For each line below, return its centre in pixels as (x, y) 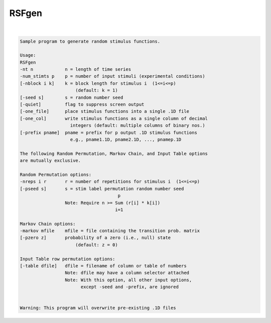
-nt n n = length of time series (76, 69)
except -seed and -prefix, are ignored (130, 287)
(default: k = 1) (97, 91)
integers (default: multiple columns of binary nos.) (138, 126)
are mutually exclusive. (50, 161)
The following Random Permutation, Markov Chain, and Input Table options (114, 153)
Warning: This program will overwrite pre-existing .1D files (98, 308)
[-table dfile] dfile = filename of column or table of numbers (103, 266)
